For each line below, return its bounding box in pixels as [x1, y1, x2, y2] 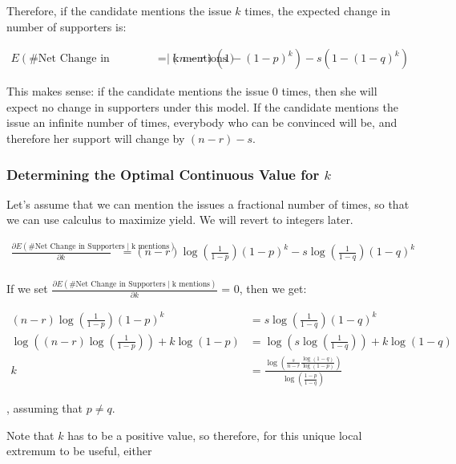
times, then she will [281, 83, 377, 100]
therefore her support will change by [6, 130, 185, 146]
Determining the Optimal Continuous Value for [6, 164, 320, 184]
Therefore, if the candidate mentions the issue [6, 2, 232, 18]
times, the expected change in [244, 2, 390, 18]
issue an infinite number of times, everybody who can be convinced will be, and [6, 114, 397, 131]
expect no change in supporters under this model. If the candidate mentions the [6, 98, 398, 115]
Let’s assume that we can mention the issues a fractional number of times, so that [6, 195, 410, 212]
